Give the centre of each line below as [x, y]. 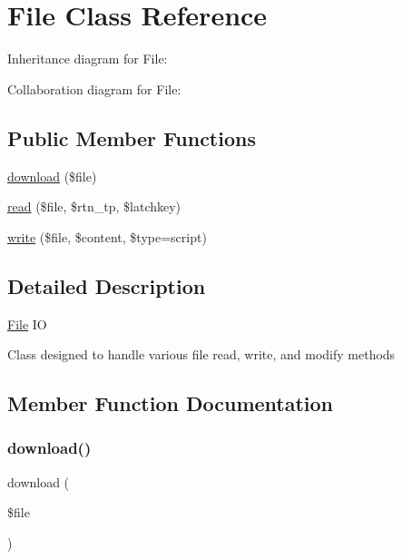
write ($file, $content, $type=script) [107, 236]
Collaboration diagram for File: [94, 88]
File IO [27, 324]
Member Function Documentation [171, 403]
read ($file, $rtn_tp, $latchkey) [94, 206]
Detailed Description [107, 285]
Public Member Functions [132, 137]
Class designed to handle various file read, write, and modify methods [201, 354]
